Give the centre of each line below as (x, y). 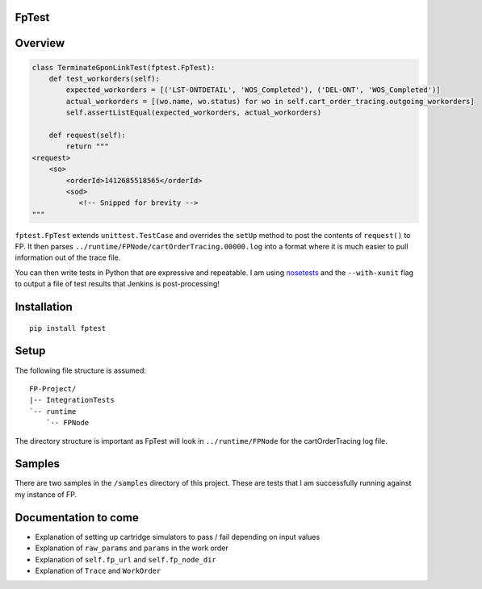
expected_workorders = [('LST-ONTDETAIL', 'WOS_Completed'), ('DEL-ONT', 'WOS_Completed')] (253, 90)
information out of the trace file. (68, 257)
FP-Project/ (53, 388)
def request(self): (88, 135)
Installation (44, 307)
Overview (40, 43)
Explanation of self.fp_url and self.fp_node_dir (126, 559)
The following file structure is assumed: (81, 370)
